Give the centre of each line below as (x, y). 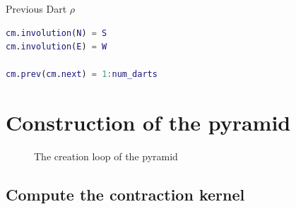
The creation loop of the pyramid (106, 156)
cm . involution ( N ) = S (57, 33)
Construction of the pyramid (148, 123)
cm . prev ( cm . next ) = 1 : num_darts (82, 74)
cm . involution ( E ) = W (57, 47)
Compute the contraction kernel (125, 195)
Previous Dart (36, 8)
